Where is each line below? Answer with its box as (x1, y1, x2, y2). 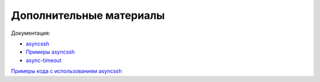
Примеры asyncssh (25, 48, 75, 55)
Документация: (11, 29, 50, 37)
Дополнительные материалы (11, 9, 165, 22)
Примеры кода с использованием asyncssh (11, 68, 122, 75)
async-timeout (25, 57, 62, 64)
